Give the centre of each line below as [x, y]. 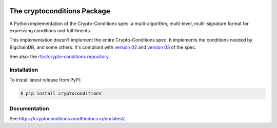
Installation [24, 70]
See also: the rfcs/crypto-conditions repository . [60, 57]
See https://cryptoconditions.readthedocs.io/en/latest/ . [68, 118]
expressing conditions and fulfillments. [51, 30]
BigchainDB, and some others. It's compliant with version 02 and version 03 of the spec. [103, 47]
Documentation [29, 109]
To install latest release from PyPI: [45, 80]
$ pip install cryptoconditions [61, 94]
